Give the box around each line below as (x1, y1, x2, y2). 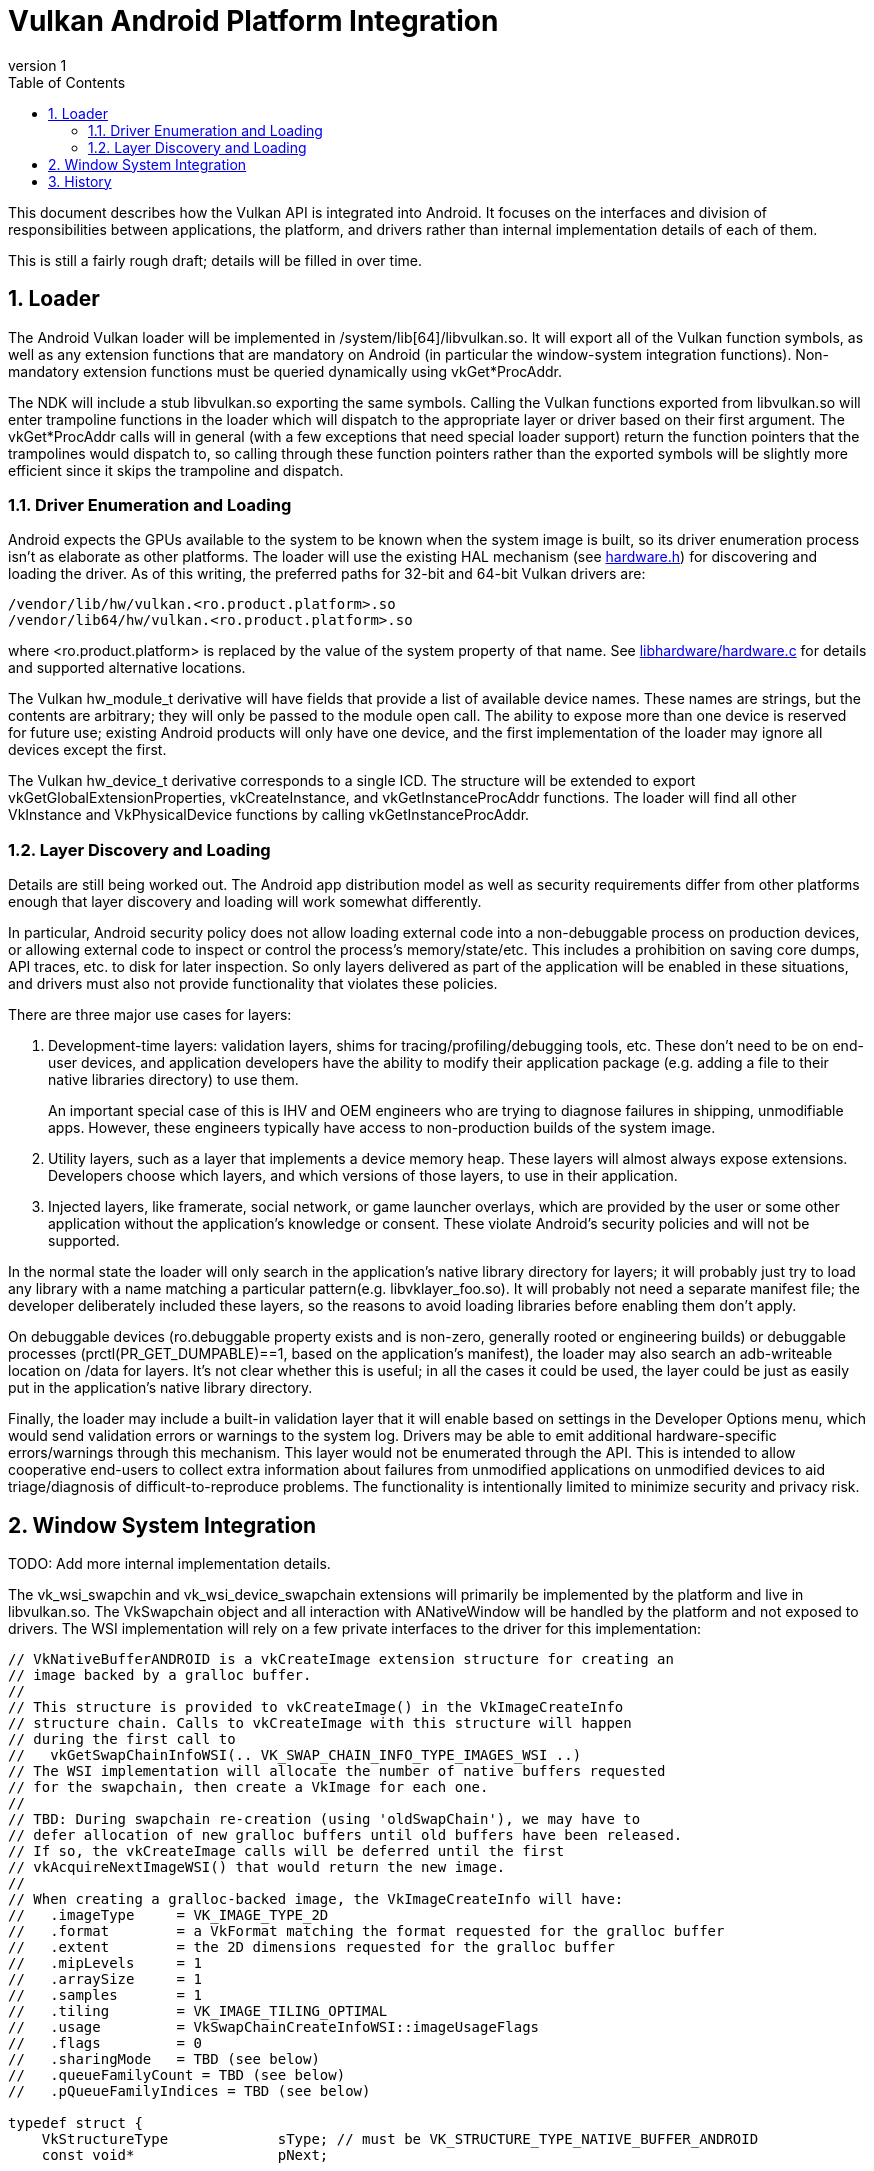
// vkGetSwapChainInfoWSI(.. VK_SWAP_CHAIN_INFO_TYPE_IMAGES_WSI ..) (8, 1746, 582, 1763)
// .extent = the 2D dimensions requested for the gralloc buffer (8, 1938, 615, 1955)
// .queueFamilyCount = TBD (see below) (8, 2066, 346, 2083)
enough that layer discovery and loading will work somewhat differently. (8, 893, 482, 911)
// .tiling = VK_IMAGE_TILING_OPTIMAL (8, 2002, 388, 2019)
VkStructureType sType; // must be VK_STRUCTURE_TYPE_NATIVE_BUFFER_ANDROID (41, 2130, 759, 2147)
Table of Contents (8, 73, 126, 91)
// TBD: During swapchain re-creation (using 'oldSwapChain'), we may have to (8, 1810, 641, 1827)
